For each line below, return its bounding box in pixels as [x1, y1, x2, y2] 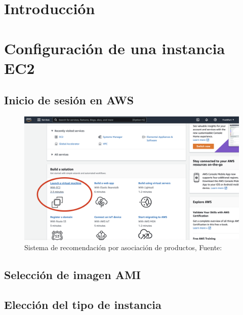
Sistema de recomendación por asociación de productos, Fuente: [24, 242, 222, 253]
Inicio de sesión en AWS [4, 92, 134, 108]
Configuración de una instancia [4, 37, 225, 58]
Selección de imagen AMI [4, 267, 141, 283]
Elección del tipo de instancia [4, 296, 161, 312]
